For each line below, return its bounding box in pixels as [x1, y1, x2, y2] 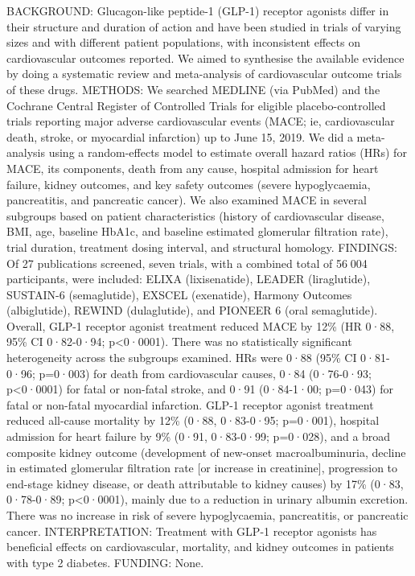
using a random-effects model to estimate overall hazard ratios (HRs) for [48, 144, 407, 161]
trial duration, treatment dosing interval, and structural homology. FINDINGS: [6, 238, 397, 255]
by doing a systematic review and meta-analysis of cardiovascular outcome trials [6, 65, 402, 82]
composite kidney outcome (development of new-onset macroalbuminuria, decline [6, 443, 406, 460]
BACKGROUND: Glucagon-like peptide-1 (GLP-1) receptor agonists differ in [6, 2, 389, 19]
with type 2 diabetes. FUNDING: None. [6, 553, 204, 570]
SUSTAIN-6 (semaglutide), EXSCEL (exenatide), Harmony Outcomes [6, 286, 352, 302]
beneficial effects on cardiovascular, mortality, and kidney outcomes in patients [6, 538, 394, 555]
